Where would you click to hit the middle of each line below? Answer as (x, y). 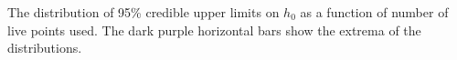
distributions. (45, 48)
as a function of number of (374, 12)
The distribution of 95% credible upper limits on (143, 12)
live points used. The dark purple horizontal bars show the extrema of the (214, 30)
